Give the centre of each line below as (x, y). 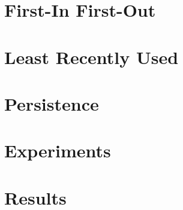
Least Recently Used (91, 57)
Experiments (58, 150)
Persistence (52, 103)
